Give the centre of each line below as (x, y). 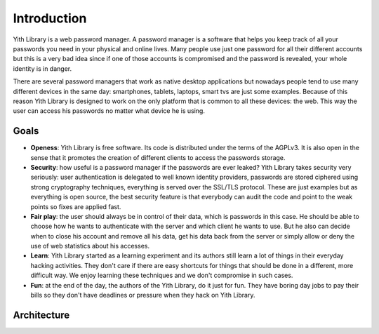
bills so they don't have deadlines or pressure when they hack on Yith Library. (143, 295)
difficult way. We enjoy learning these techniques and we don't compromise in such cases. (162, 275)
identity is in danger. (42, 68)
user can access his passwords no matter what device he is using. (109, 111)
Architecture (41, 315)
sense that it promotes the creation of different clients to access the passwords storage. (158, 157)
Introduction (50, 18)
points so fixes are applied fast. (76, 206)
